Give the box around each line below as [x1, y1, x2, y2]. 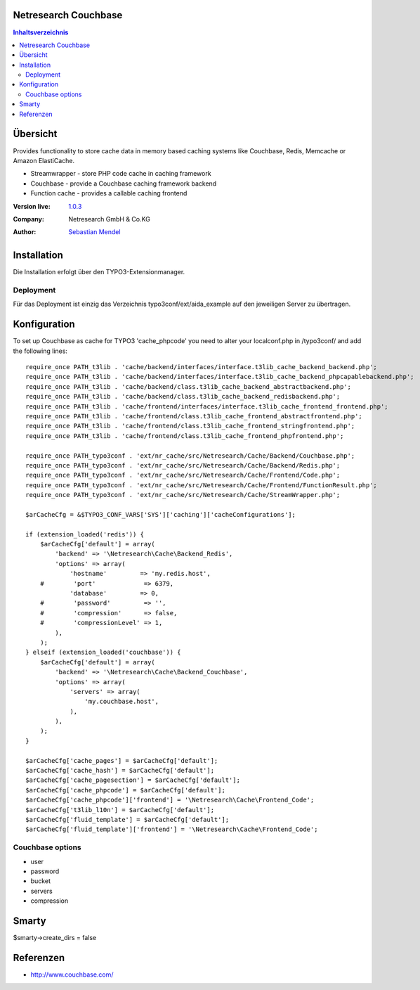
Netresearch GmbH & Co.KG [68, 214, 150, 223]
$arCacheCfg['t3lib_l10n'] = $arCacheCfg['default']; [25, 806, 214, 814]
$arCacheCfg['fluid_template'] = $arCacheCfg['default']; [25, 816, 230, 823]
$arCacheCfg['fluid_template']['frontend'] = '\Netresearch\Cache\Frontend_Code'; [25, 825, 318, 833]
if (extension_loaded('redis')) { [25, 530, 144, 538]
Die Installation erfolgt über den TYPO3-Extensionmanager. [13, 268, 185, 276]
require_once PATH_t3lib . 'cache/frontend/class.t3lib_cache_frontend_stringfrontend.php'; [25, 422, 355, 430]
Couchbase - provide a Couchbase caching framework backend [30, 179, 217, 188]
